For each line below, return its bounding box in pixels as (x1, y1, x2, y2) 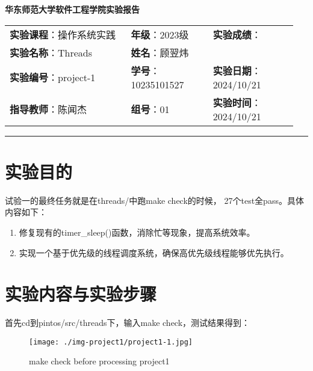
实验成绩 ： (212, 27, 261, 41)
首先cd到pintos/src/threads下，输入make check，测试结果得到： (5, 316, 250, 329)
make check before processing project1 (29, 355, 170, 367)
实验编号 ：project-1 (10, 70, 96, 85)
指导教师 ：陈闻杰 (10, 102, 87, 117)
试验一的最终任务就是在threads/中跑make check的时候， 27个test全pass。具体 (5, 194, 304, 206)
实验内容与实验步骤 (5, 281, 157, 306)
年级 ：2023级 (131, 27, 189, 41)
